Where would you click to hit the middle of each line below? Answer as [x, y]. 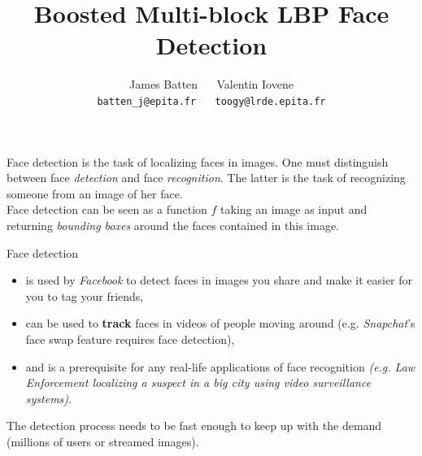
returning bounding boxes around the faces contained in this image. [173, 225]
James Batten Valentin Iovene [211, 84]
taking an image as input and [294, 209]
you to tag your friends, [85, 295]
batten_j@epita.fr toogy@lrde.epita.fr [211, 101]
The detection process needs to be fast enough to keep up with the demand [194, 426]
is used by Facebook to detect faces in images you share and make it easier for [219, 280]
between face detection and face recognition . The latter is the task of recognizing [206, 178]
